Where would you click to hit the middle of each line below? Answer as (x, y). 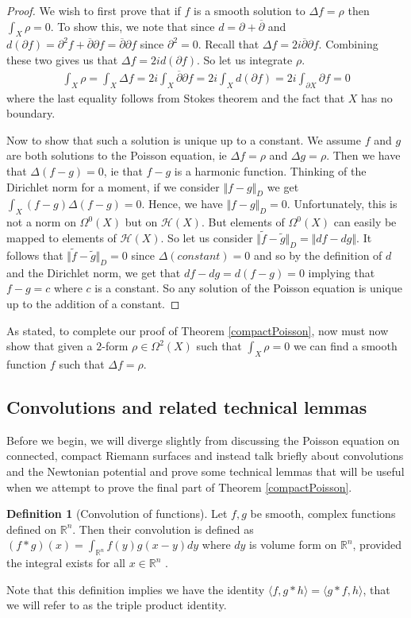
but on (141, 222)
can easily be (365, 222)
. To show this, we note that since (133, 26)
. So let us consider (207, 238)
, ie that (123, 171)
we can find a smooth (345, 346)
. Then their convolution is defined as (163, 529)
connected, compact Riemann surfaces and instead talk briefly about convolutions (205, 456)
